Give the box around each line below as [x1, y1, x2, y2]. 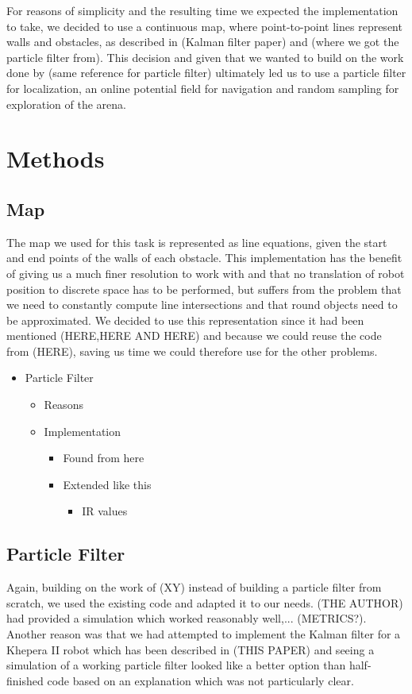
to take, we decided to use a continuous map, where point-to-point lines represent [6, 17, 402, 34]
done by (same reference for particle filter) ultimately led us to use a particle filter [6, 64, 406, 81]
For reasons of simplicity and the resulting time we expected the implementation [6, 2, 399, 18]
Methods [6, 142, 105, 175]
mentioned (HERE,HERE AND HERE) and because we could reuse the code [6, 327, 382, 344]
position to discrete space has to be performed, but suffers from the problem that [6, 280, 402, 297]
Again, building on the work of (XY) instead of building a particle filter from [6, 579, 382, 596]
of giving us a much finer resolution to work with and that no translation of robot [6, 264, 405, 281]
